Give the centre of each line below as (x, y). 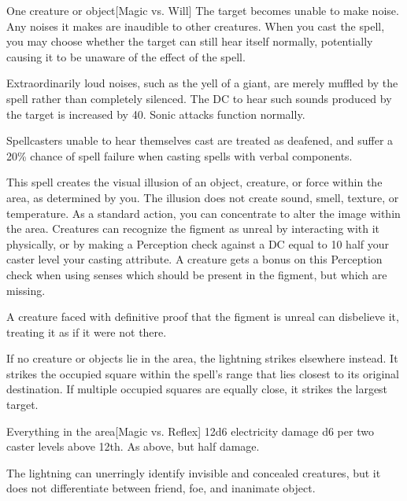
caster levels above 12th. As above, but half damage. (133, 446)
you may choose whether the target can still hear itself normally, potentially (190, 41)
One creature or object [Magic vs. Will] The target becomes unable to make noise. (203, 10)
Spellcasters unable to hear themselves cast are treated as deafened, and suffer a (200, 140)
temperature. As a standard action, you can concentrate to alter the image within (203, 213)
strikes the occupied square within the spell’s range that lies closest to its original (203, 373)
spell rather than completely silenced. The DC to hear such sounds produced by (199, 98)
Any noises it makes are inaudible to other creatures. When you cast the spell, (196, 26)
